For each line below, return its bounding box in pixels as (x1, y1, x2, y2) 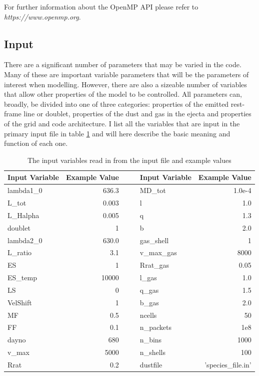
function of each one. (4, 138, 68, 148)
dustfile (139, 359, 162, 369)
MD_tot (139, 185, 166, 196)
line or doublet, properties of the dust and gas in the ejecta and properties (23, 108, 251, 119)
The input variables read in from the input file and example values (27, 154, 231, 165)
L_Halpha (7, 210, 39, 220)
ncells (139, 309, 157, 320)
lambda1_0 (7, 185, 42, 196)
